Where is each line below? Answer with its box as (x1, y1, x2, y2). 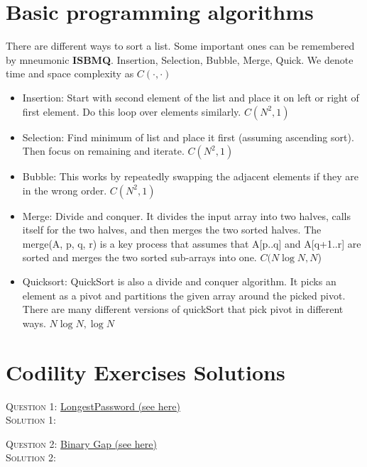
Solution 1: (6, 412, 56, 427)
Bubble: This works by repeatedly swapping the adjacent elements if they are (22, 169, 358, 184)
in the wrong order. (22, 182, 107, 197)
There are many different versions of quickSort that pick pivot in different (22, 302, 344, 317)
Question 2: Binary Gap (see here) (6, 436, 157, 451)
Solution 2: (6, 450, 56, 465)
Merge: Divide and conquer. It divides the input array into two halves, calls (22, 208, 351, 223)
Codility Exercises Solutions (6, 357, 285, 386)
